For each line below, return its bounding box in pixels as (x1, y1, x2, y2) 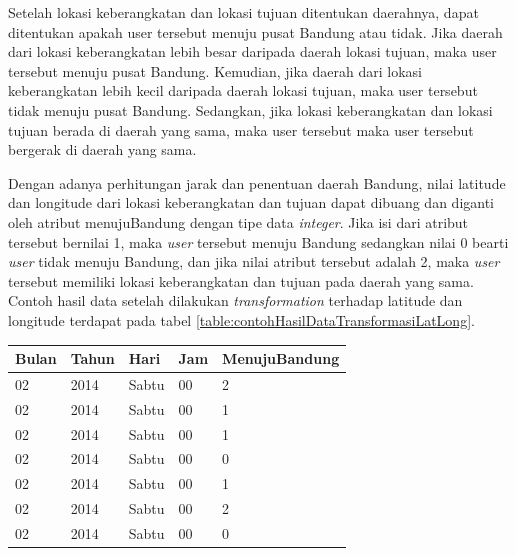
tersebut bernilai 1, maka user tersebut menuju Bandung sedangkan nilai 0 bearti (8, 231, 509, 252)
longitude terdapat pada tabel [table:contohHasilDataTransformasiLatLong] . (8, 309, 475, 330)
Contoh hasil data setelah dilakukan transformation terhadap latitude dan (8, 290, 463, 311)
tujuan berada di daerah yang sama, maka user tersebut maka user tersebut (8, 119, 474, 140)
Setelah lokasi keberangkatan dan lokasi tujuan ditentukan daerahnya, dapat (8, 2, 479, 22)
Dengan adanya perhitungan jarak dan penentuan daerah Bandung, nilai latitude (8, 172, 506, 193)
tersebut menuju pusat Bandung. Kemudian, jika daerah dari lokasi (8, 60, 422, 81)
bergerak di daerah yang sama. (8, 139, 197, 160)
